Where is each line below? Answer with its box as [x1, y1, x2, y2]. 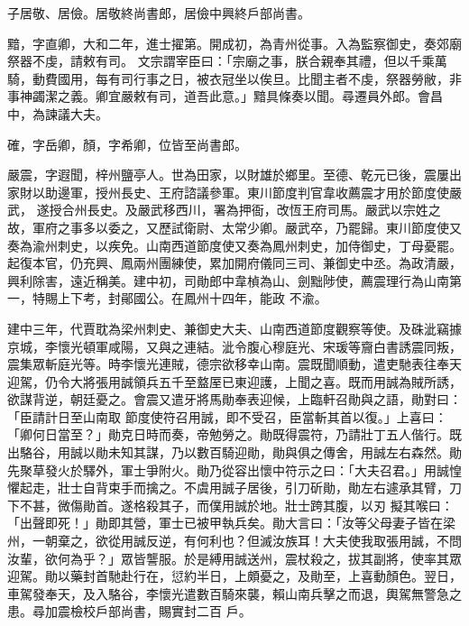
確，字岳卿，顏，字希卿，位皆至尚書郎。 [7, 134, 247, 153]
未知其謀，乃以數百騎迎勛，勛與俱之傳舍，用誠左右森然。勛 [107, 443, 462, 462]
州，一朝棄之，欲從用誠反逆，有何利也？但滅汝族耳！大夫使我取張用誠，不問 [7, 531, 462, 550]
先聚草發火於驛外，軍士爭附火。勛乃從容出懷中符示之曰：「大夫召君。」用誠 [7, 460, 449, 479]
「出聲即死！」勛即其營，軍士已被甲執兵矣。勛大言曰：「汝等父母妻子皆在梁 [7, 513, 455, 532]
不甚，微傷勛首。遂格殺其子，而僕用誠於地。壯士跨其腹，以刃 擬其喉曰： [19, 495, 454, 514]
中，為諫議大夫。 [7, 104, 108, 123]
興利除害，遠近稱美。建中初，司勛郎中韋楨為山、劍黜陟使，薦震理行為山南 [7, 271, 449, 290]
